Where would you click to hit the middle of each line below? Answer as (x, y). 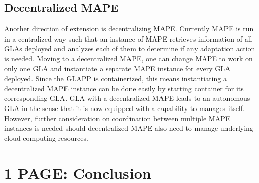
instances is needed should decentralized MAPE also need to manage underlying (129, 128)
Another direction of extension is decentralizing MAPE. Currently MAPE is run (129, 29)
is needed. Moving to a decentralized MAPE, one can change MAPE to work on (128, 58)
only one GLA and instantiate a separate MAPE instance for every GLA (117, 68)
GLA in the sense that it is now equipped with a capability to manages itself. (124, 108)
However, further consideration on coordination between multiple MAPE (117, 118)
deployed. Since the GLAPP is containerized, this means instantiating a (116, 78)
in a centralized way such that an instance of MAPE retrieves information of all (128, 38)
